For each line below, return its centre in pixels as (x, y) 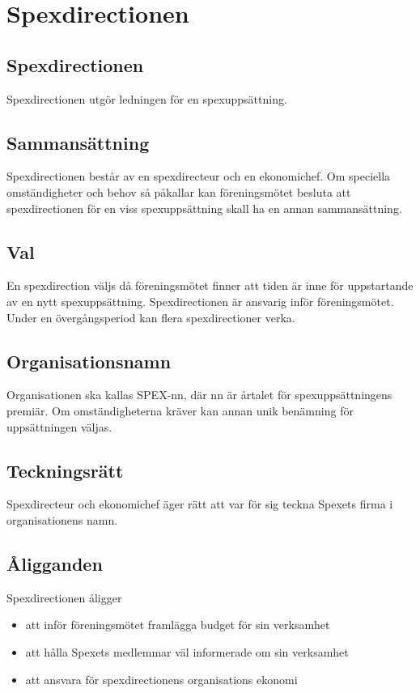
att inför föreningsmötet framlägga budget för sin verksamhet (178, 625)
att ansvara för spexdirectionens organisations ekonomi (161, 679)
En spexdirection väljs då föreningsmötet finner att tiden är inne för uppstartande (210, 285)
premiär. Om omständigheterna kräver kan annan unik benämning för (180, 410)
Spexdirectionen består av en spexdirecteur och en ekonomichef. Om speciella (199, 176)
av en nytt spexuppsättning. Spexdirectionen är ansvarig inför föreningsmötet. (200, 301)
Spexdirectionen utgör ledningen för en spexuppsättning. (147, 98)
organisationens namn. (62, 519)
